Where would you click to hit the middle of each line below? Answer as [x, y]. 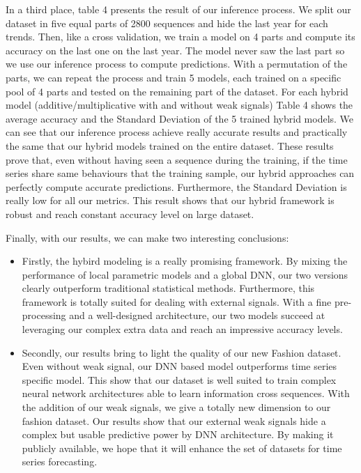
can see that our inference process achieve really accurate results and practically [177, 132]
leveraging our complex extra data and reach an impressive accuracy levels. [182, 329]
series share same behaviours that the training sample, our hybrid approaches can [180, 173]
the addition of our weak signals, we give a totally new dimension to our [176, 407]
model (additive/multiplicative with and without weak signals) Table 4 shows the [179, 105]
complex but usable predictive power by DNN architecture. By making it [178, 434]
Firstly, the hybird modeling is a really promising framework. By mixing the [185, 261]
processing [44, 315]
